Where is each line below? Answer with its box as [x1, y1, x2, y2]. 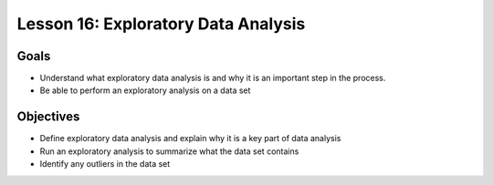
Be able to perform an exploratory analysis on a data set [39, 85, 251, 96]
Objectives [16, 109, 80, 125]
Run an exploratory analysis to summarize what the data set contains [39, 146, 299, 157]
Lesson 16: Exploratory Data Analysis [16, 14, 306, 34]
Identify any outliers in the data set [39, 159, 171, 170]
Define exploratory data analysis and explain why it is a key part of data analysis [39, 133, 341, 144]
